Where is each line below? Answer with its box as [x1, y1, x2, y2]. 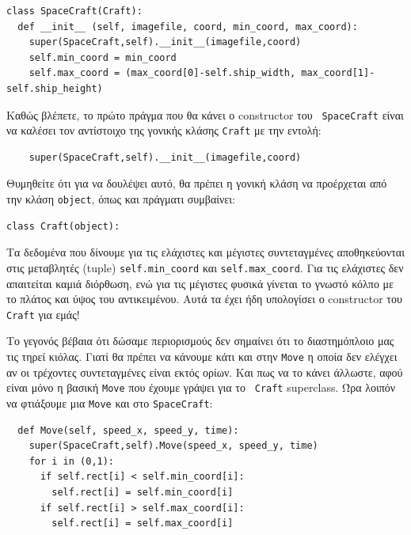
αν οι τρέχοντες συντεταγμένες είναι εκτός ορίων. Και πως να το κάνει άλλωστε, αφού [6, 363, 403, 380]
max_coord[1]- [301, 67, 375, 79]
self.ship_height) [6, 82, 103, 94]
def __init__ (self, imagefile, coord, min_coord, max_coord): [17, 21, 358, 32]
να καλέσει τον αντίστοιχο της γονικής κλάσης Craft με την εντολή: [6, 122, 322, 138]
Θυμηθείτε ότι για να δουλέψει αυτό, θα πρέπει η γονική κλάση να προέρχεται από [6, 175, 387, 192]
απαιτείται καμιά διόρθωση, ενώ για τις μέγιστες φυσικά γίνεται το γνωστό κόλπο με [6, 275, 394, 291]
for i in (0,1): [29, 455, 115, 467]
